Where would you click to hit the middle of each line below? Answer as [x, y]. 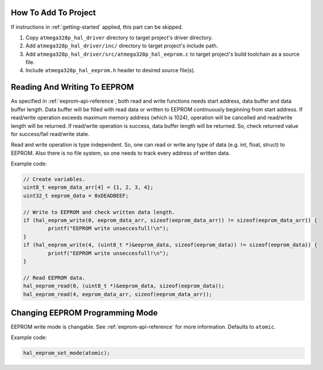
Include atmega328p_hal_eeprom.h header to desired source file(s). [110, 70]
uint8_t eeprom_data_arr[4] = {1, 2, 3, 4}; [88, 187]
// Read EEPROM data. [54, 278]
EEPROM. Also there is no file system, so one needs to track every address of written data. [120, 153]
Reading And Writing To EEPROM [73, 87]
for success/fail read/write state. [50, 134]
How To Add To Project [53, 13]
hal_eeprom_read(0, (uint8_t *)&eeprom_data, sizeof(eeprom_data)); [124, 286]
